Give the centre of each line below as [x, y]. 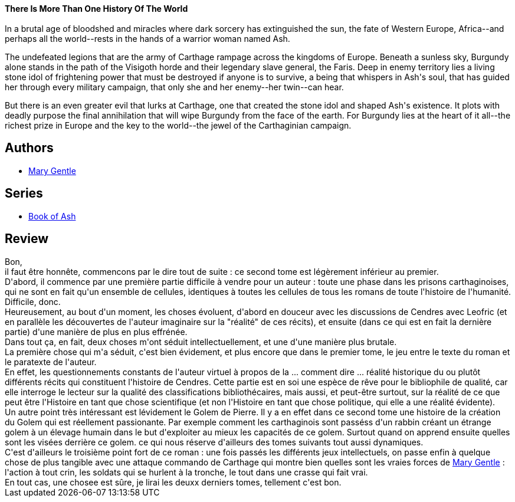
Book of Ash [52, 216]
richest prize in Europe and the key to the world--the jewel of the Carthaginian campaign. [178, 125]
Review [27, 239]
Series [24, 193]
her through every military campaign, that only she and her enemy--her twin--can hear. [174, 87]
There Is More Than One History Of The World [96, 9]
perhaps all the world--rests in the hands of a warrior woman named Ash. [147, 39]
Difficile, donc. [33, 301]
